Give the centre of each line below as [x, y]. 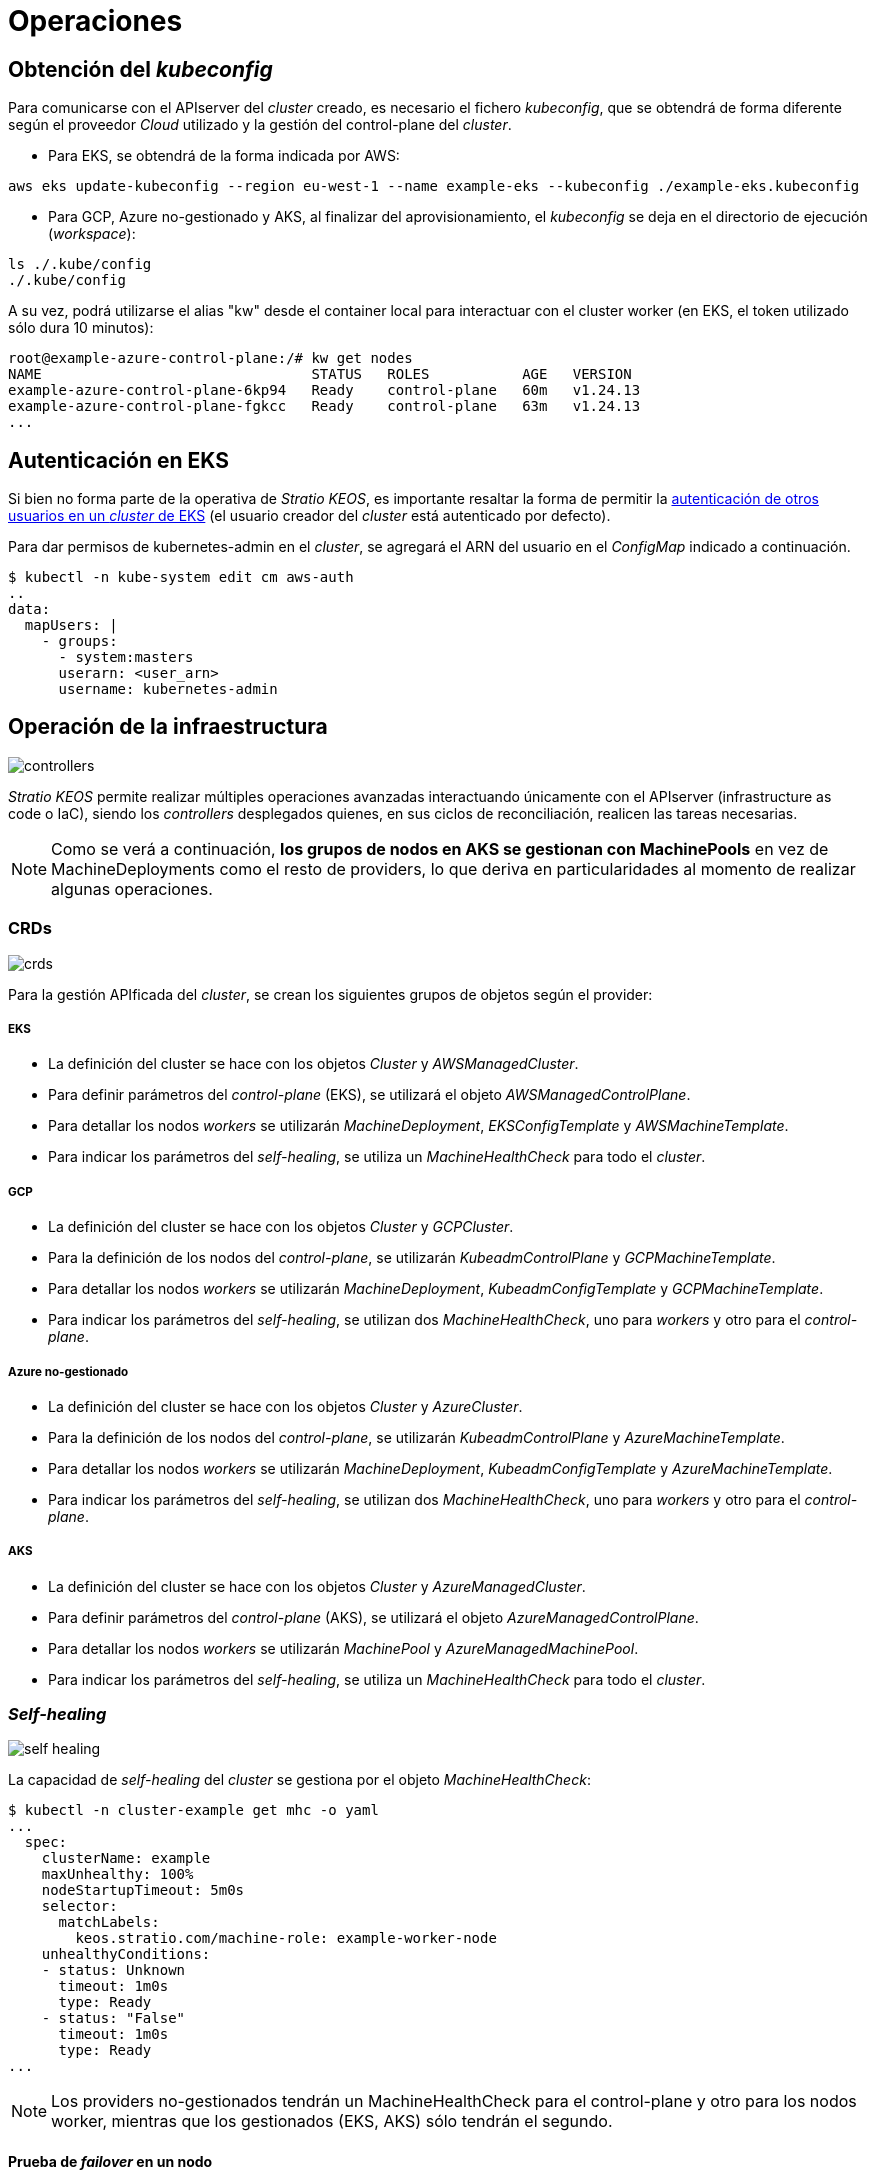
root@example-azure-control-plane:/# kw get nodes [210, 358]
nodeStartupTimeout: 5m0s [143, 1890]
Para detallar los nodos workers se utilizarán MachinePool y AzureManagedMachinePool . [343, 1648]
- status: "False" [113, 2018]
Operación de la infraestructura [168, 727]
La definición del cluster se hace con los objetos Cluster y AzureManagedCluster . [317, 1586]
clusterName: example [126, 1858]
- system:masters [126, 657]
